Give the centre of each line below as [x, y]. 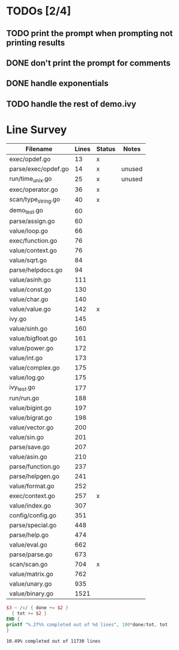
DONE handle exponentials [57, 83]
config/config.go [33, 515]
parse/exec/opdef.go [39, 168]
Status [106, 149]
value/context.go [33, 251]
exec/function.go [33, 241]
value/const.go [30, 290]
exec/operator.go [34, 189]
